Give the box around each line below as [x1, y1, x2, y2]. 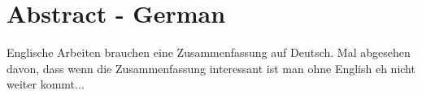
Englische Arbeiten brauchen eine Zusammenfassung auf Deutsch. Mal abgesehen [7, 44, 411, 61]
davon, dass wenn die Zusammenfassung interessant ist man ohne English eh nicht [7, 59, 415, 76]
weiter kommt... [7, 76, 85, 93]
